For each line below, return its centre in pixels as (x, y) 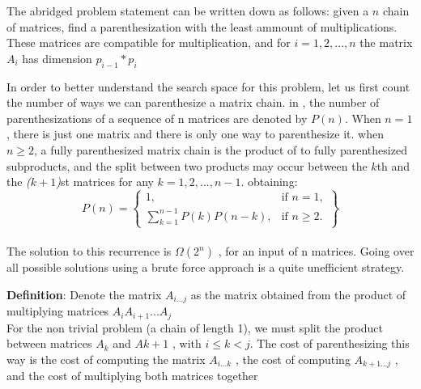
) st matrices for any (105, 182)
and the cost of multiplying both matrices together (132, 376)
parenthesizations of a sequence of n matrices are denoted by (157, 118)
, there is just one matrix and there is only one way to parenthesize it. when (195, 134)
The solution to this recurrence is (89, 251)
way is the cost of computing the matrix (106, 359)
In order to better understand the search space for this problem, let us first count (208, 86)
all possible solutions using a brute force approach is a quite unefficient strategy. (206, 267)
